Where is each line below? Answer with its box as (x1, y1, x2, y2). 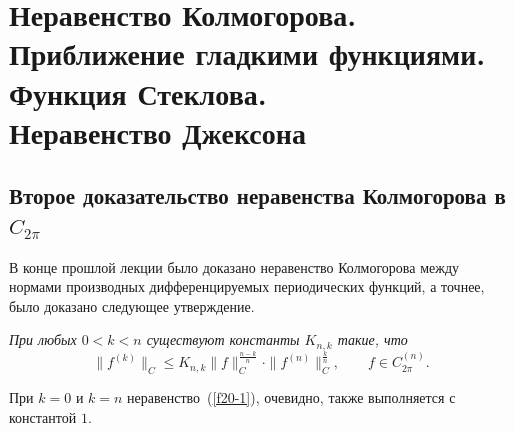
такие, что (337, 329, 408, 350)
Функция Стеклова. (9, 72, 267, 113)
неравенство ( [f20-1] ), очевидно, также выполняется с (127, 386, 456, 407)
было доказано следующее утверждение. (9, 295, 255, 316)
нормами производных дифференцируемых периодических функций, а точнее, (9, 276, 485, 297)
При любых (9, 329, 77, 350)
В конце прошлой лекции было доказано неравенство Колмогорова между (9, 256, 460, 277)
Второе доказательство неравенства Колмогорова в (9, 180, 506, 211)
